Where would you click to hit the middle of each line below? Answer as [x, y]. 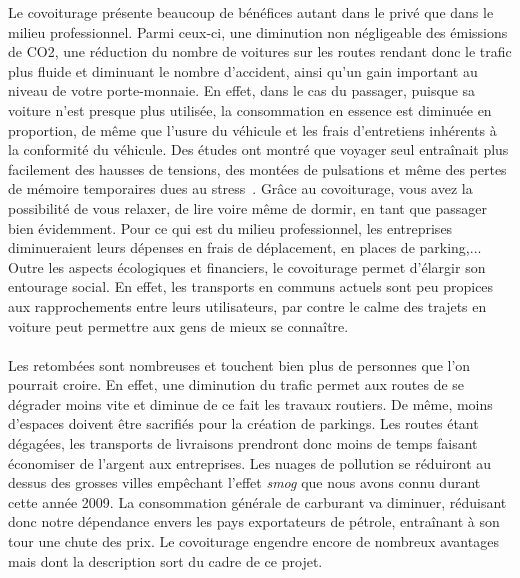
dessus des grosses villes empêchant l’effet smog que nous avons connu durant [244, 482]
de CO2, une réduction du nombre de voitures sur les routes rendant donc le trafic [260, 51]
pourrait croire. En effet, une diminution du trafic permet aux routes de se [236, 384]
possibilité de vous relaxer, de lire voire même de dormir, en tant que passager [247, 207]
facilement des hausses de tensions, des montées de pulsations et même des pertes [257, 168]
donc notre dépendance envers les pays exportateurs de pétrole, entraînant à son [254, 521]
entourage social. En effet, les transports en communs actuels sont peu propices [251, 286]
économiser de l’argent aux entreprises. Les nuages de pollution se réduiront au [250, 462]
